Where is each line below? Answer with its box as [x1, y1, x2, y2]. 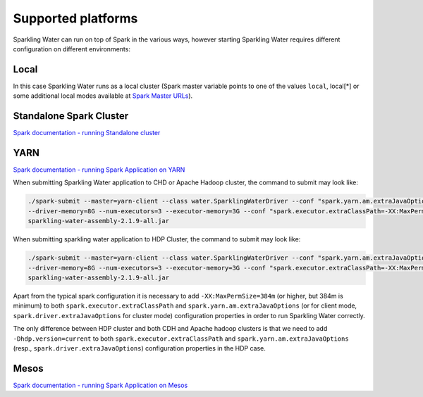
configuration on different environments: [13, 44, 130, 53]
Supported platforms [13, 11, 138, 26]
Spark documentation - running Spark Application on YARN [13, 165, 185, 174]
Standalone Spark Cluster [13, 110, 129, 122]
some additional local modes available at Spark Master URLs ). [13, 92, 193, 100]
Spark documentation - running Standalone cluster [13, 129, 161, 137]
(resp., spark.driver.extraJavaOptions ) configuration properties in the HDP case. [13, 344, 266, 352]
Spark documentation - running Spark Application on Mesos [13, 381, 188, 389]
